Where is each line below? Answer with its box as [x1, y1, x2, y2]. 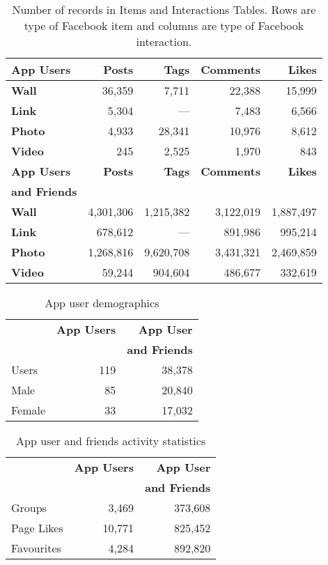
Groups [11, 500, 47, 516]
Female [11, 402, 46, 418]
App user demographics [45, 295, 159, 311]
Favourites [11, 540, 61, 556]
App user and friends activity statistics [16, 433, 206, 449]
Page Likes [11, 520, 63, 536]
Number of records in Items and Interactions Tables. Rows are [12, 1, 316, 17]
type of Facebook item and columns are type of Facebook [24, 17, 304, 33]
